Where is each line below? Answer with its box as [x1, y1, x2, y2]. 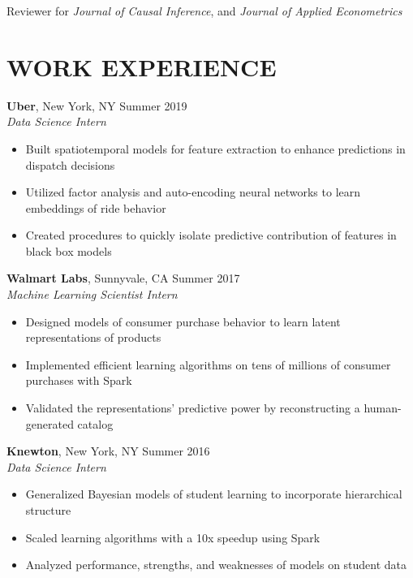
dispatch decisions [25, 156, 115, 173]
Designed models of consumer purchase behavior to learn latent [25, 313, 341, 330]
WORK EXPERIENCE [6, 50, 277, 83]
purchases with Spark [25, 372, 132, 389]
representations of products [25, 329, 161, 346]
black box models [25, 242, 112, 259]
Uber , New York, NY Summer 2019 [6, 97, 187, 114]
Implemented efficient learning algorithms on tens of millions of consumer [25, 356, 391, 373]
